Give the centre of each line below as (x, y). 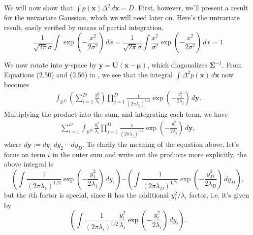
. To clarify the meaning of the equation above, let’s (161, 144)
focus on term (25, 154)
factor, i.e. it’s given (219, 194)
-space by (83, 65)
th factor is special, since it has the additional (100, 194)
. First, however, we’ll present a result (191, 7)
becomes (17, 84)
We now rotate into (33, 65)
